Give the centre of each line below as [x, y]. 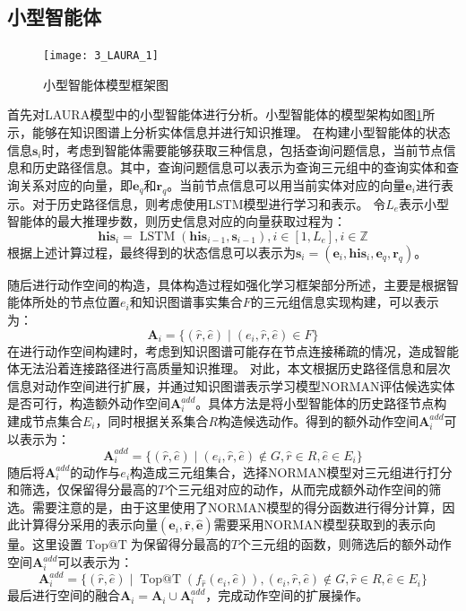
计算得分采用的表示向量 [88, 524]
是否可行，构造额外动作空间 [89, 403]
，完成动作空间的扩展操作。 [287, 595]
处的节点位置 [82, 302]
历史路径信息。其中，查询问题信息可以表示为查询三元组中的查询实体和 [239, 167]
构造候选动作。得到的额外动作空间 [319, 420]
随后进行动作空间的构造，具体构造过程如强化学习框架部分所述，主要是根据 [227, 284]
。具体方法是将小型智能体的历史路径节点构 [321, 403]
